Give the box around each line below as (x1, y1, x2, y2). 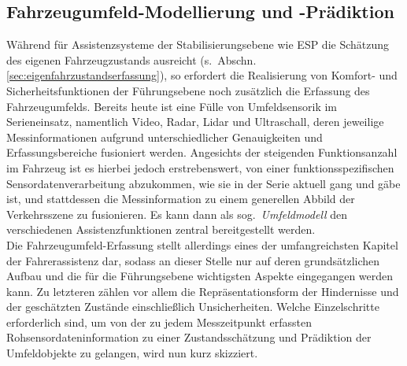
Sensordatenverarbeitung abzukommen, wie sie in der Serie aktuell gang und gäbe (6, 175, 401, 191)
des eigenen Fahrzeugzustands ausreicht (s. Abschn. (6, 51, 257, 68)
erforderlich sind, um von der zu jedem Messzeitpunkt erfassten (6, 313, 312, 330)
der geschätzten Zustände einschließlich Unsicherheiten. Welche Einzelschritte (6, 298, 379, 315)
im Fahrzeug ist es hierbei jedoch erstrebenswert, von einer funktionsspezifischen (6, 159, 394, 176)
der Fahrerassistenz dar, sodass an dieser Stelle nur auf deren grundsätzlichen (6, 252, 380, 268)
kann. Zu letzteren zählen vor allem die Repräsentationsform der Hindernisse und (6, 283, 399, 299)
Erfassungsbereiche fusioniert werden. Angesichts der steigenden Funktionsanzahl (6, 144, 398, 161)
